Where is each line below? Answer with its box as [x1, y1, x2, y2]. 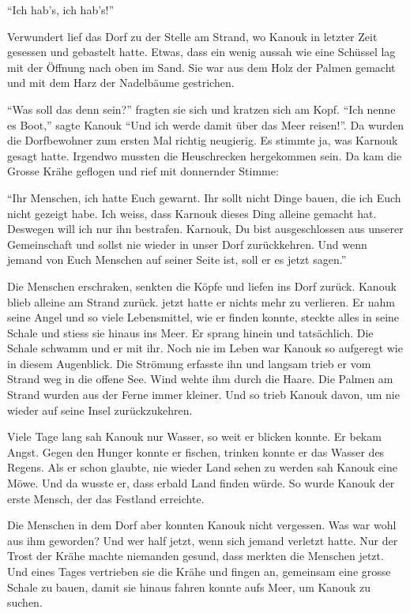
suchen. [7, 594, 43, 611]
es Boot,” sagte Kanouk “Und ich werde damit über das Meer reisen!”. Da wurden [7, 116, 404, 133]
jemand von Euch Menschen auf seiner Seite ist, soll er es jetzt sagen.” [7, 251, 347, 268]
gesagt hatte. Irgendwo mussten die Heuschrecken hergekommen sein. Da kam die [7, 147, 402, 164]
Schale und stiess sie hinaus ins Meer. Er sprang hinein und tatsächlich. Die [7, 324, 374, 340]
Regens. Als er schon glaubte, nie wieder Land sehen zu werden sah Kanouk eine [7, 459, 397, 476]
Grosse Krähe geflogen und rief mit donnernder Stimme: [7, 163, 279, 179]
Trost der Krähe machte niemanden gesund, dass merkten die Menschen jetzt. [7, 547, 384, 564]
